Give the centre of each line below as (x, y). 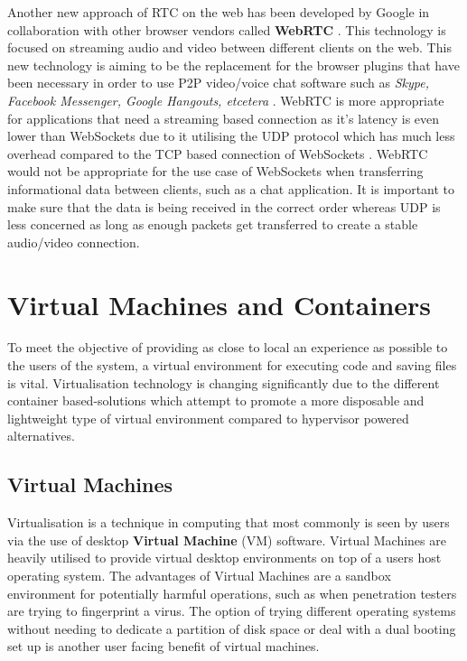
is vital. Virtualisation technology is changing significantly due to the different (224, 382)
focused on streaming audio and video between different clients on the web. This (229, 47)
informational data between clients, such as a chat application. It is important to (231, 188)
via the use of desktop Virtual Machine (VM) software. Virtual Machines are (227, 540)
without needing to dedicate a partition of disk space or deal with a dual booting (232, 628)
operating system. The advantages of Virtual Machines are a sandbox (199, 575)
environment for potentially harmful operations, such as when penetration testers (232, 593)
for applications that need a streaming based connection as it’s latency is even (224, 118)
